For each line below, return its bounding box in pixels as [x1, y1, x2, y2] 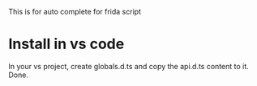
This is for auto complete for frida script [8, 7, 142, 16]
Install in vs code [8, 35, 125, 53]
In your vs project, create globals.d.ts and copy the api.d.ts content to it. [8, 61, 249, 71]
